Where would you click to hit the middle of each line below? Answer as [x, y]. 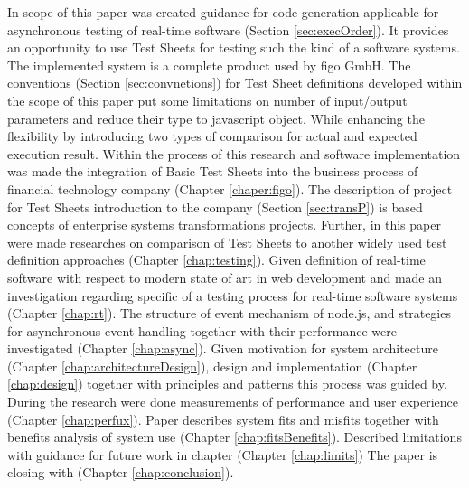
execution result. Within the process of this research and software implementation [234, 153]
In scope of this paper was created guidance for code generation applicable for [223, 12]
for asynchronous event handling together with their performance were [202, 330]
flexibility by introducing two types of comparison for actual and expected [212, 136]
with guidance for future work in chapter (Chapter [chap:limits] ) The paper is [223, 454]
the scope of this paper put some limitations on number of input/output [207, 100]
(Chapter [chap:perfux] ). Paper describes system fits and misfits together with [223, 419]
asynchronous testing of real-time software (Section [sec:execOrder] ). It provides [228, 29]
